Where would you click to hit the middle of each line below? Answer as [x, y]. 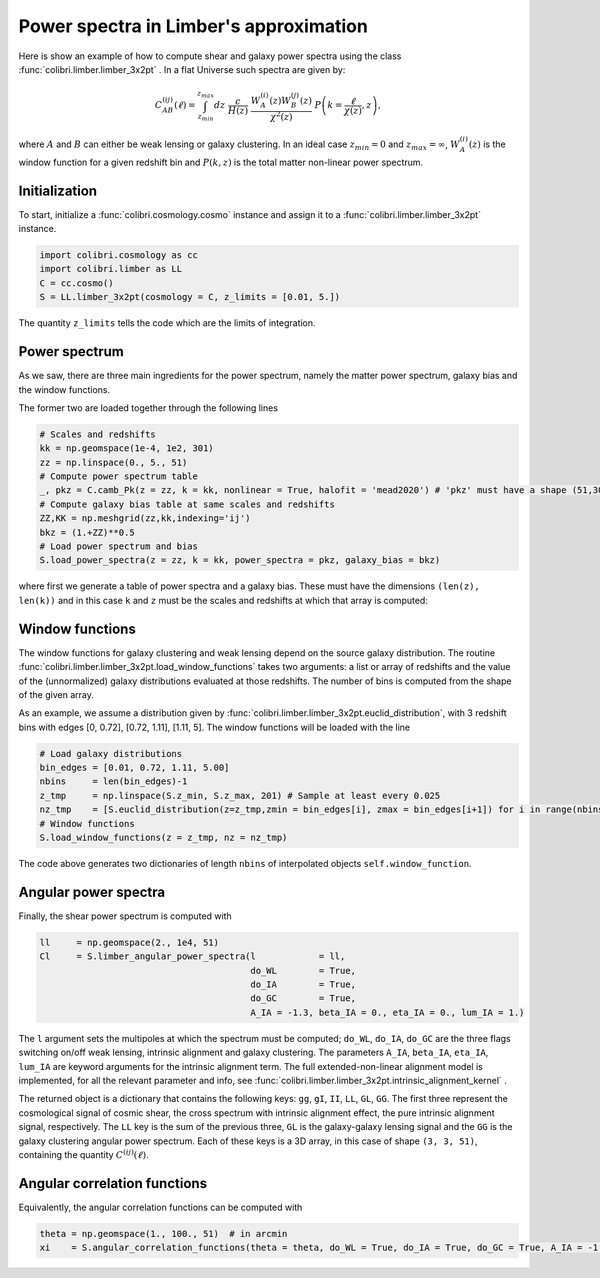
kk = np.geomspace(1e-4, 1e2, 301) [126, 448]
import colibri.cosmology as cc [119, 255]
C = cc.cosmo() [76, 283]
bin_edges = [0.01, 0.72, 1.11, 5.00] [134, 768]
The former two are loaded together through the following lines [148, 407]
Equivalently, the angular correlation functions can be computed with [160, 1207]
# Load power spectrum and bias [119, 546]
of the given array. [56, 694]
